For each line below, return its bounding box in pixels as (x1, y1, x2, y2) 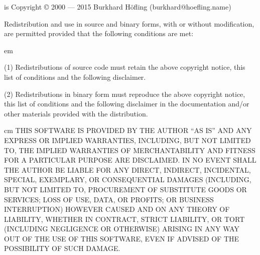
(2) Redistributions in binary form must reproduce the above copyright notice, (4, 88, 245, 99)
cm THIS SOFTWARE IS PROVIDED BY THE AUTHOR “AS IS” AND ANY (4, 125, 252, 136)
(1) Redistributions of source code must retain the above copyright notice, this (4, 62, 245, 72)
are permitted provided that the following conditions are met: (4, 28, 194, 39)
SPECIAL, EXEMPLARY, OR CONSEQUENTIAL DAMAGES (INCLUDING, (4, 174, 251, 185)
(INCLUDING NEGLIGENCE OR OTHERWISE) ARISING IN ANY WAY (4, 223, 239, 234)
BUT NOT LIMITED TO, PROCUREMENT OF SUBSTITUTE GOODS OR (4, 184, 247, 194)
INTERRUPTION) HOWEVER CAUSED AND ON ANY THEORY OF (4, 204, 230, 214)
